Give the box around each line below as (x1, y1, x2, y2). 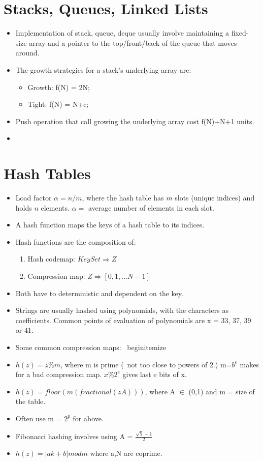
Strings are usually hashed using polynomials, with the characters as (15, 305, 228, 315)
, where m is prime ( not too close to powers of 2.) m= (60, 359, 232, 369)
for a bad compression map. (15, 369, 102, 380)
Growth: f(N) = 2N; (27, 81, 90, 92)
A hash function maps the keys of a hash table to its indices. (15, 219, 205, 230)
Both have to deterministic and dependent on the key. (15, 287, 183, 298)
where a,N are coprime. (90, 448, 162, 458)
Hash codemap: (27, 253, 76, 264)
